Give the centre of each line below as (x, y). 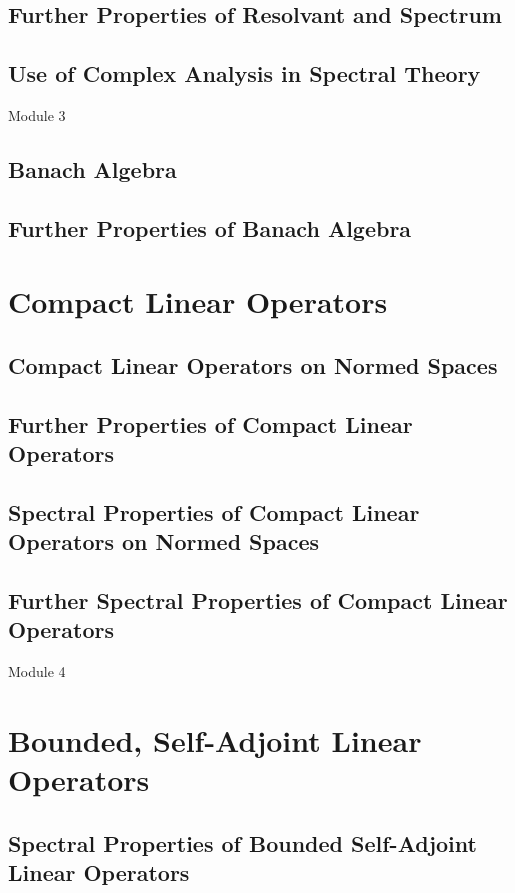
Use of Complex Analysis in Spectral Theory (244, 73)
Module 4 (37, 671)
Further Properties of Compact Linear (210, 423)
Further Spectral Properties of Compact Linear (258, 600)
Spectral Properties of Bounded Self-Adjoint (242, 842)
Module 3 (37, 114)
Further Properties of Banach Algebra (210, 227)
